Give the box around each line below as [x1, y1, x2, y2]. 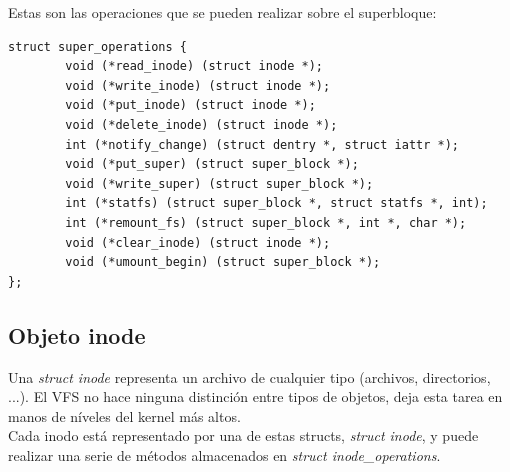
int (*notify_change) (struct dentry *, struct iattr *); [65, 137, 460, 152]
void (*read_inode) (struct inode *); [65, 59, 323, 74]
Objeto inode [8, 319, 146, 350]
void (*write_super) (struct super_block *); [65, 176, 374, 191]
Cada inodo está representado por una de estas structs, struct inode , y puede [8, 425, 479, 446]
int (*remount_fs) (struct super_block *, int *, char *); [65, 215, 467, 230]
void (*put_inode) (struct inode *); [65, 98, 316, 113]
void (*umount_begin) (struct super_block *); [65, 255, 381, 270]
